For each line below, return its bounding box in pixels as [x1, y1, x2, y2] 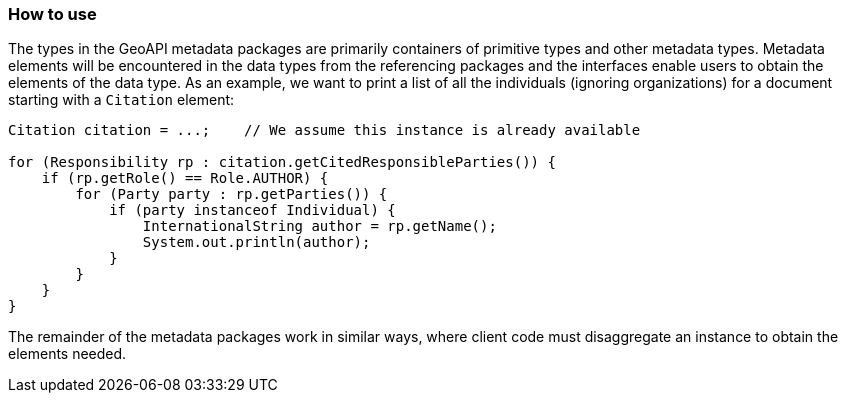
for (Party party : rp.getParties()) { [75, 186, 388, 203]
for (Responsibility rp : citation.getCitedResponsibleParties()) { [8, 154, 556, 171]
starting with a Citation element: [8, 91, 235, 109]
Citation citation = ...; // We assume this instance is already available [8, 122, 641, 139]
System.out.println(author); [142, 234, 371, 251]
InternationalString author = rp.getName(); [142, 218, 497, 235]
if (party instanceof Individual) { [109, 202, 396, 219]
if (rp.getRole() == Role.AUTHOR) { [41, 170, 329, 187]
